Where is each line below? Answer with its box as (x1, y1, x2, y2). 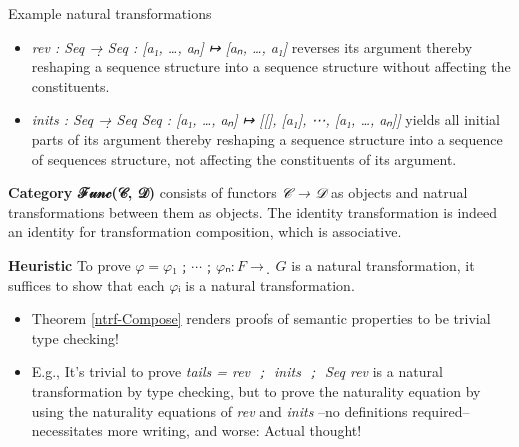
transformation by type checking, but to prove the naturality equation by (31, 380, 481, 401)
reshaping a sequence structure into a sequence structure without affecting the (31, 56, 511, 77)
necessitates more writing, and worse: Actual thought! (31, 420, 362, 441)
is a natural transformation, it (291, 254, 475, 275)
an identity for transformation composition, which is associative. (8, 221, 402, 242)
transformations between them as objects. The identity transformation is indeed (8, 201, 498, 222)
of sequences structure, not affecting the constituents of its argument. (31, 148, 457, 169)
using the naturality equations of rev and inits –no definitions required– (31, 400, 470, 421)
